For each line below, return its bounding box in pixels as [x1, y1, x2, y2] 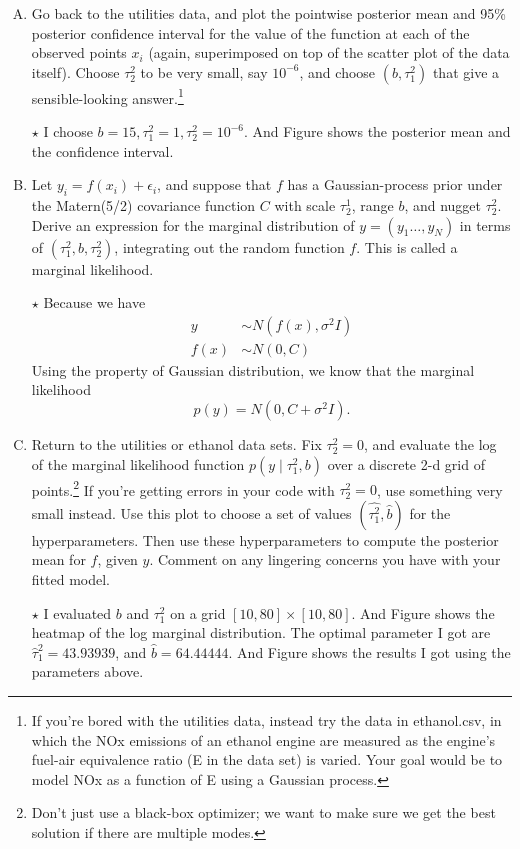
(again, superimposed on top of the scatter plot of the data [148, 42, 510, 63]
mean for [31, 549, 86, 570]
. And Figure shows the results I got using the [228, 641, 511, 662]
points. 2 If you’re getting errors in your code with [31, 476, 335, 500]
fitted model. [31, 569, 110, 590]
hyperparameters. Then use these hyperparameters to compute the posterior [31, 529, 499, 550]
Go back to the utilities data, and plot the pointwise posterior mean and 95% [31, 3, 506, 23]
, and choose [299, 61, 376, 82]
